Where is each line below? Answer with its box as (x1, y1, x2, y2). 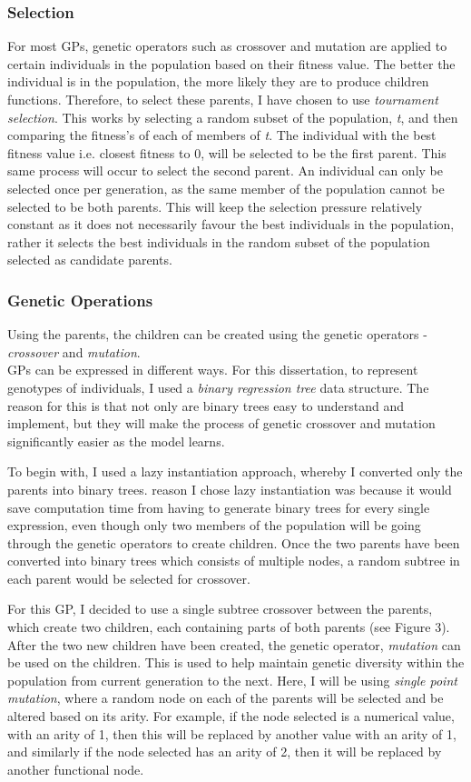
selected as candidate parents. (7, 250, 172, 269)
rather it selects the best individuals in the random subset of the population (7, 232, 430, 251)
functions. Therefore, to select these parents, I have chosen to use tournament (7, 90, 438, 108)
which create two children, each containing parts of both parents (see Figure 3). (7, 617, 450, 637)
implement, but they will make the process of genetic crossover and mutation (7, 414, 436, 433)
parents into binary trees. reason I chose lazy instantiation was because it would (7, 479, 452, 498)
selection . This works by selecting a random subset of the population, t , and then (7, 107, 458, 126)
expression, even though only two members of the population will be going (7, 516, 421, 535)
